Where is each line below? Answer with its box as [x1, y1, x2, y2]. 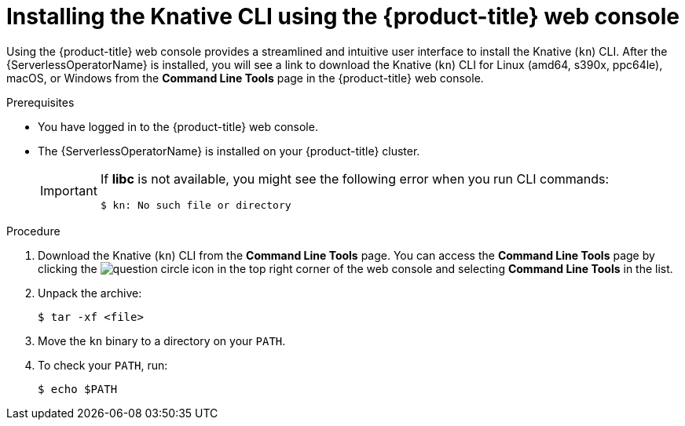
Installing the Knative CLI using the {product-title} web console [6, 3, 680, 30]
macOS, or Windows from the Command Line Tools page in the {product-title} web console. [6, 71, 484, 85]
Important [40, 183, 97, 199]
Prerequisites [6, 95, 75, 109]
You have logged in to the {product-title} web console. [38, 119, 318, 133]
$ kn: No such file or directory [100, 198, 291, 211]
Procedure [6, 224, 60, 238]
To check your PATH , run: [38, 358, 168, 372]
